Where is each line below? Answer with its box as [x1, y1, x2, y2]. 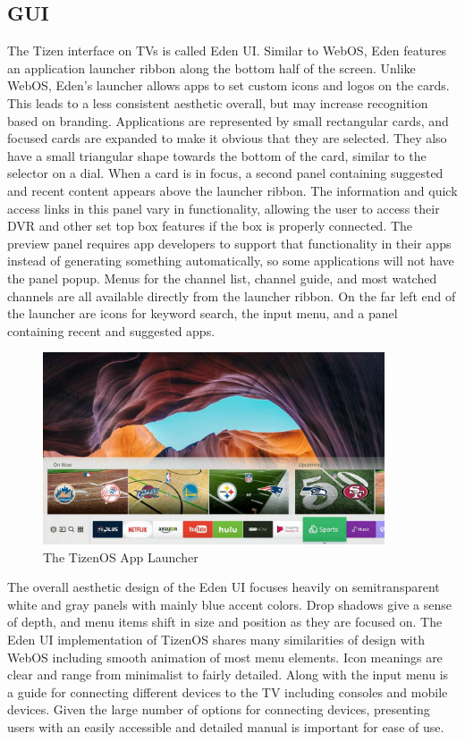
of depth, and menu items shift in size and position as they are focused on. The [7, 612, 443, 631]
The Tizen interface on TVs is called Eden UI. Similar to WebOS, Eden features [7, 41, 447, 60]
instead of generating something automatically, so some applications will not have [7, 251, 454, 270]
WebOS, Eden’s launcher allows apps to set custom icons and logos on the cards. [7, 76, 450, 95]
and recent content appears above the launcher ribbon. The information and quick [7, 181, 458, 199]
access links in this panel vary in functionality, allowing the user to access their [7, 198, 440, 217]
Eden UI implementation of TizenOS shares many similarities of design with [7, 629, 425, 648]
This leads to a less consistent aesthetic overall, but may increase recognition [7, 93, 428, 112]
